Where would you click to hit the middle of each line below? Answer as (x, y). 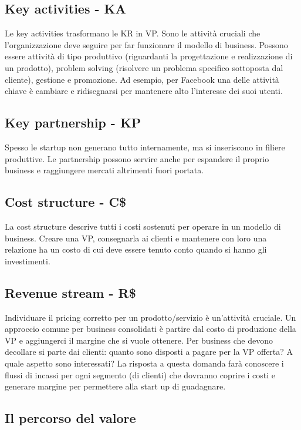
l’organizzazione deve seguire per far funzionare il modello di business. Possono (146, 44)
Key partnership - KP (73, 122)
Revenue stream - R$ (70, 292)
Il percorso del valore (70, 418)
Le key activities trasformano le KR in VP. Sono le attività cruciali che (133, 33)
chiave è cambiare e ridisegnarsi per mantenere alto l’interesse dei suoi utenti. (144, 91)
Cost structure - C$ (65, 202)
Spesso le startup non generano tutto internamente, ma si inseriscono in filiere (145, 147)
